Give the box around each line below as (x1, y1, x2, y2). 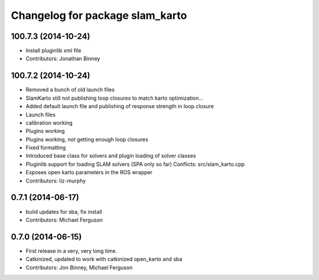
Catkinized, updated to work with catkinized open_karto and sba (25, 256, 183, 263)
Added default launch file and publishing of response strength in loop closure (25, 103, 214, 110)
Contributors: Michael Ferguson (25, 216, 103, 223)
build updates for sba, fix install (25, 208, 103, 215)
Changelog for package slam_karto (11, 9, 187, 22)
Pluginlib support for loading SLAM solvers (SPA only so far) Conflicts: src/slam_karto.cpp (25, 160, 245, 168)
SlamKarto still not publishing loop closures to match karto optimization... (25, 95, 204, 102)
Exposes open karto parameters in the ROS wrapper (25, 169, 153, 176)
